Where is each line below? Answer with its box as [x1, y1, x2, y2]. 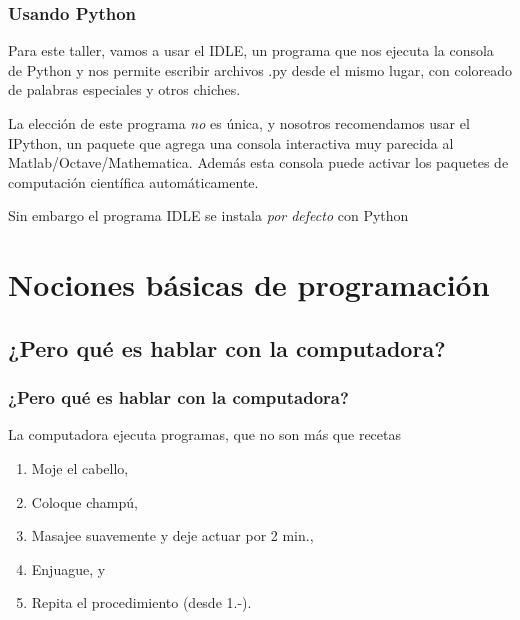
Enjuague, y [31, 558, 106, 579]
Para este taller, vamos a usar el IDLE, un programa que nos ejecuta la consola [8, 40, 494, 61]
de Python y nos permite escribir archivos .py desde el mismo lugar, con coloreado [8, 59, 513, 80]
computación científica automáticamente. [8, 171, 259, 192]
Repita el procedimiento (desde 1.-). [31, 592, 252, 613]
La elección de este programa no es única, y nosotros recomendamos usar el [8, 113, 470, 133]
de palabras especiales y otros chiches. [8, 79, 241, 100]
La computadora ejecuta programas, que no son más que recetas [8, 424, 402, 445]
